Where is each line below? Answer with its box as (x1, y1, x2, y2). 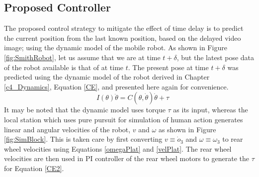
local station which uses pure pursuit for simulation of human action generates (4, 114, 243, 124)
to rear (222, 134, 243, 144)
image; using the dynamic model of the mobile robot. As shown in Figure (4, 42, 227, 53)
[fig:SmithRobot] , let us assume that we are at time (4, 52, 161, 62)
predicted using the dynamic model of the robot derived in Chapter (4, 72, 210, 82)
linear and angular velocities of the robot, (4, 124, 131, 134)
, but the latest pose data (176, 52, 255, 62)
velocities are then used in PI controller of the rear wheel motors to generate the (4, 153, 249, 164)
